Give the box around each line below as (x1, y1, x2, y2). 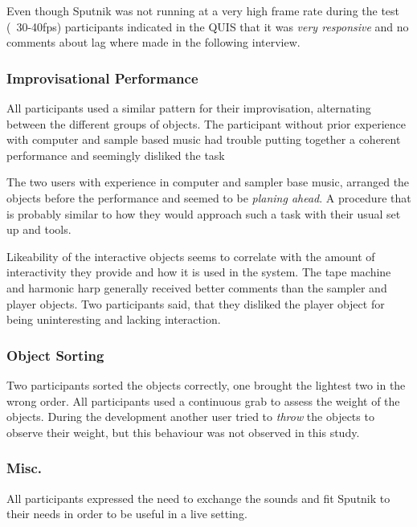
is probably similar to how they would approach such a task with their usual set (6, 205, 401, 222)
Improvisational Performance (6, 67, 198, 88)
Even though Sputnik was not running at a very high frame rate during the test (6, 2, 400, 18)
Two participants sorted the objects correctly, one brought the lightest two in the (6, 376, 406, 393)
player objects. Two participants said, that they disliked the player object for (6, 295, 385, 312)
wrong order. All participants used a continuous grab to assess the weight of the (6, 392, 400, 409)
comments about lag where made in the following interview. (6, 34, 300, 51)
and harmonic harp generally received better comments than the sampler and (6, 279, 387, 296)
